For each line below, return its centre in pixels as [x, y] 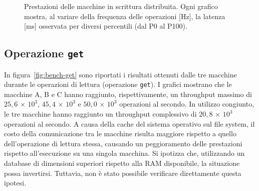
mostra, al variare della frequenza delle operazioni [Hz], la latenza [125, 16]
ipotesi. [15, 183]
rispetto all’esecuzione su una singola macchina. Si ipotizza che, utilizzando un [124, 153]
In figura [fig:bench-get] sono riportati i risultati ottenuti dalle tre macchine [120, 74]
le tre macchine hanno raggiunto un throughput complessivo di [100, 114]
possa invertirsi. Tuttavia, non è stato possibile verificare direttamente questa [123, 173]
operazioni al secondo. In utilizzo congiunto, [187, 104]
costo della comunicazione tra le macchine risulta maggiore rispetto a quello [120, 133]
